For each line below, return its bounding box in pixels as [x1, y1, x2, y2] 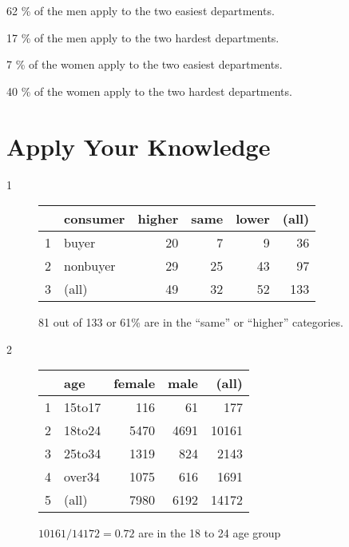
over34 [64, 467, 100, 486]
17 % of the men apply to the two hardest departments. [6, 29, 280, 46]
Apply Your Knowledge [6, 129, 271, 162]
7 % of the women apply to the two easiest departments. [6, 56, 283, 73]
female [113, 374, 156, 393]
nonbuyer [64, 256, 116, 275]
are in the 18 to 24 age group [138, 525, 281, 541]
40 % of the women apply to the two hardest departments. [6, 82, 292, 99]
